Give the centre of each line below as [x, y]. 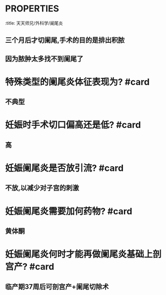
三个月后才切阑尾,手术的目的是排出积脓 [65, 40]
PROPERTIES [32, 9]
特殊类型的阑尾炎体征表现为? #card [77, 82]
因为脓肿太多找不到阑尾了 [44, 58]
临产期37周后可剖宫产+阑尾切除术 [57, 287]
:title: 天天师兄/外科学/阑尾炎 [34, 23]
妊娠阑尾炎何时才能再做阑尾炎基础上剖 [83, 254]
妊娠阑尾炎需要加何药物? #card [69, 211]
